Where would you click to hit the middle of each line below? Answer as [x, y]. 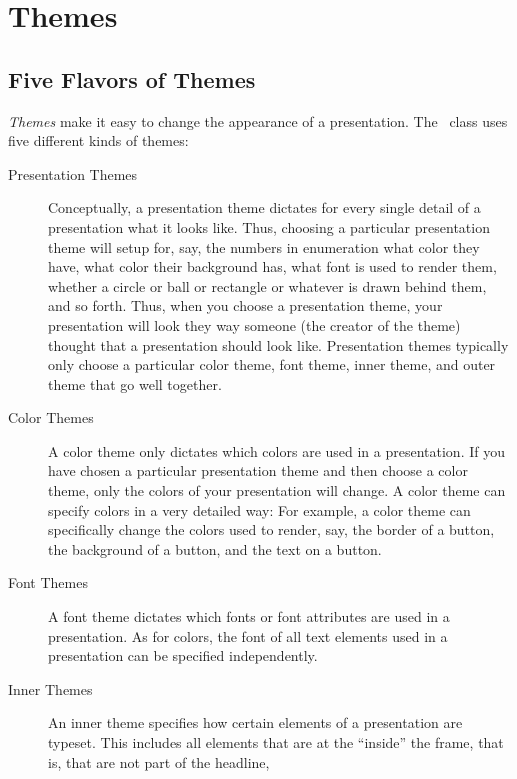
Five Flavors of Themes [132, 78]
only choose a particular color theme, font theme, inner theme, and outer [272, 364]
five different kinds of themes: [98, 140]
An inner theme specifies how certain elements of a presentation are [255, 722]
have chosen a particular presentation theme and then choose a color [258, 470]
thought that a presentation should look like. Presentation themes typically [278, 344]
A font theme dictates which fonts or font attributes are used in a [249, 616]
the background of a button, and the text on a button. [215, 548]
